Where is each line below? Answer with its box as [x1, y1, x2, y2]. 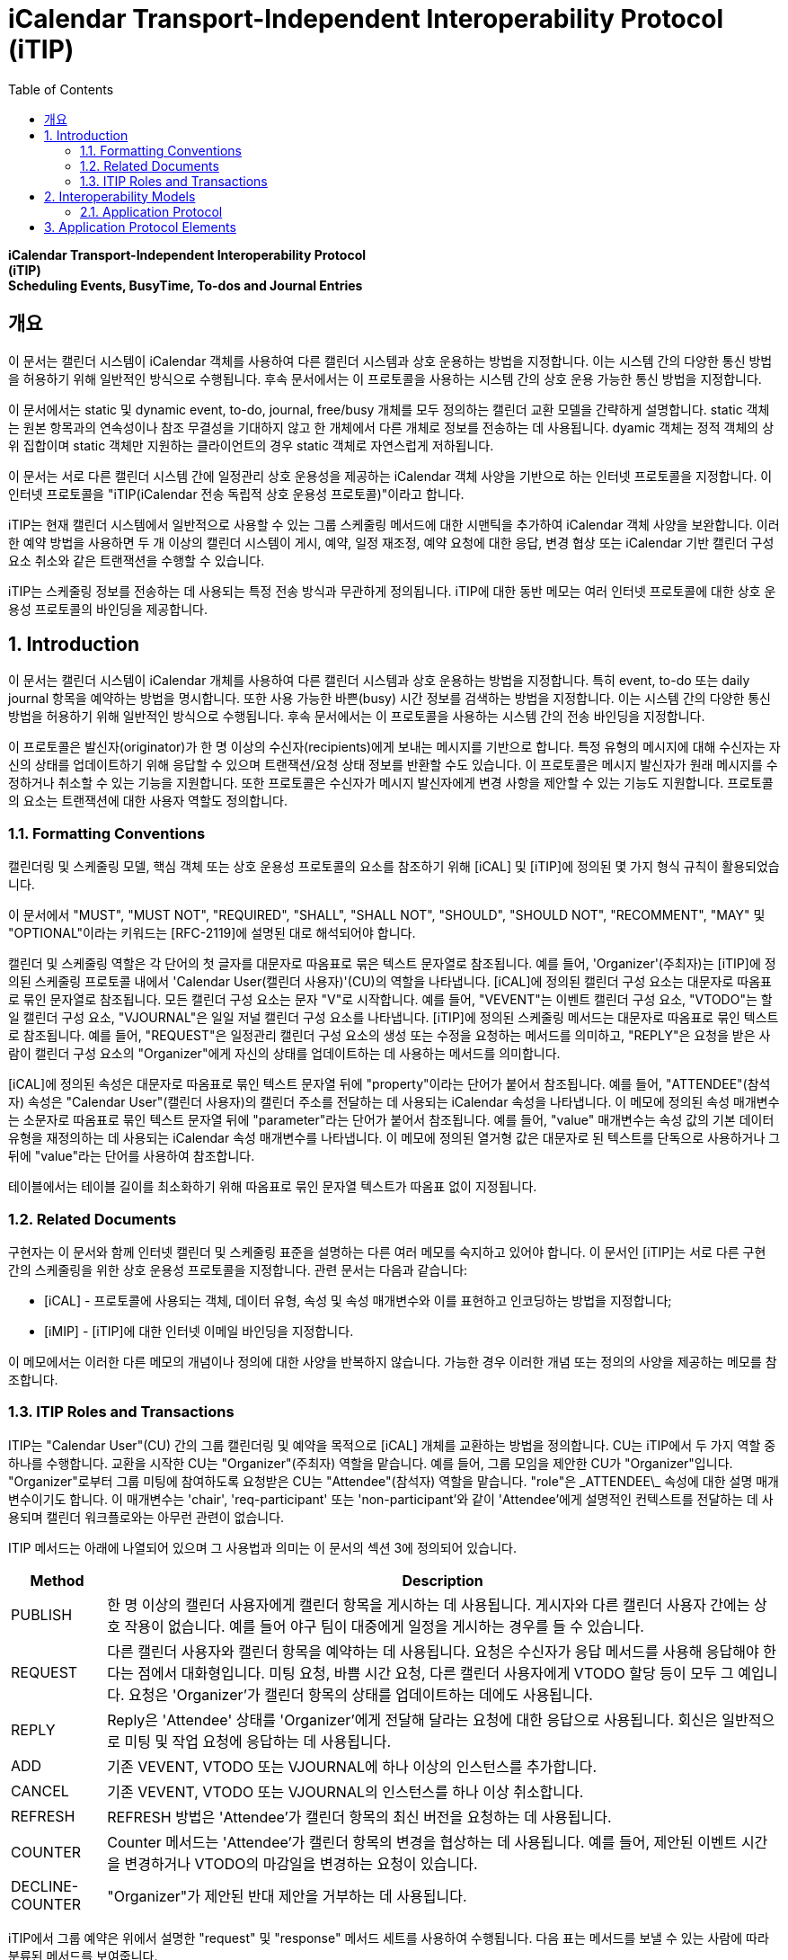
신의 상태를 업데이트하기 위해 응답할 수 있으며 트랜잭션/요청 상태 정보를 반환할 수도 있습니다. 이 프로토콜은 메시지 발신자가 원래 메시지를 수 [8, 757, 778, 773]
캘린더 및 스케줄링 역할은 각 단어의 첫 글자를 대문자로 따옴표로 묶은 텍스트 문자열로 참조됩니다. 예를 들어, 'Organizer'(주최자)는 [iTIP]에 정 [8, 956, 776, 972]
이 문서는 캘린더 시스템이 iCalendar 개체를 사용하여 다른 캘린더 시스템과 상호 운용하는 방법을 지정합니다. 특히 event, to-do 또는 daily [8, 673, 750, 689]
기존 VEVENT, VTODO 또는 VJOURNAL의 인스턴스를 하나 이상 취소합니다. [107, 1782, 584, 1801]
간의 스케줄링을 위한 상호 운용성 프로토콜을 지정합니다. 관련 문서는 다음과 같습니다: [8, 1261, 468, 1278]
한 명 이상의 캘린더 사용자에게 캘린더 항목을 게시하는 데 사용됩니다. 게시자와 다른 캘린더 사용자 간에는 [107, 1595, 750, 1614]
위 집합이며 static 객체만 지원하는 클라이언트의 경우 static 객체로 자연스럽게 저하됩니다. [8, 437, 494, 453]
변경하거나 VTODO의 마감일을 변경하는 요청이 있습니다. [124, 1854, 478, 1873]
